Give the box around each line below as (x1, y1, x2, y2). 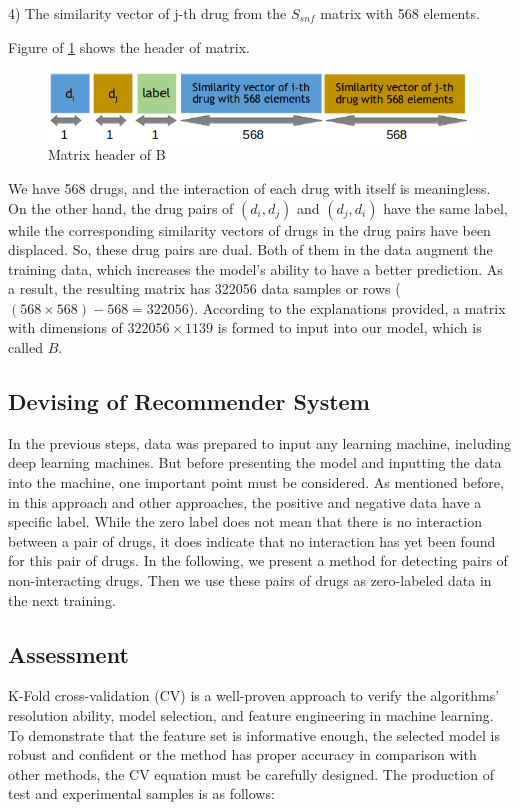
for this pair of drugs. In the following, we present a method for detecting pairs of (8, 550, 508, 571)
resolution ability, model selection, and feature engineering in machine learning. (8, 705, 494, 726)
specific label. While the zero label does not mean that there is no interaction (8, 511, 482, 532)
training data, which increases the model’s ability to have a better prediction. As (8, 258, 503, 279)
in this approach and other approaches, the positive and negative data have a (8, 491, 482, 512)
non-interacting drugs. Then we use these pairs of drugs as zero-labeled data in (8, 570, 492, 591)
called (8, 337, 43, 358)
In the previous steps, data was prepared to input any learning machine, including (8, 432, 511, 453)
